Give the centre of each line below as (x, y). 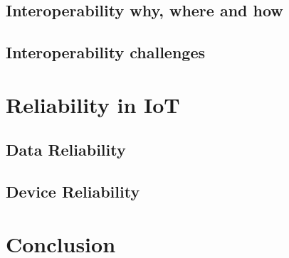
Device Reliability (73, 192)
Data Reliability (66, 150)
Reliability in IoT (93, 104)
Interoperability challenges (106, 52)
